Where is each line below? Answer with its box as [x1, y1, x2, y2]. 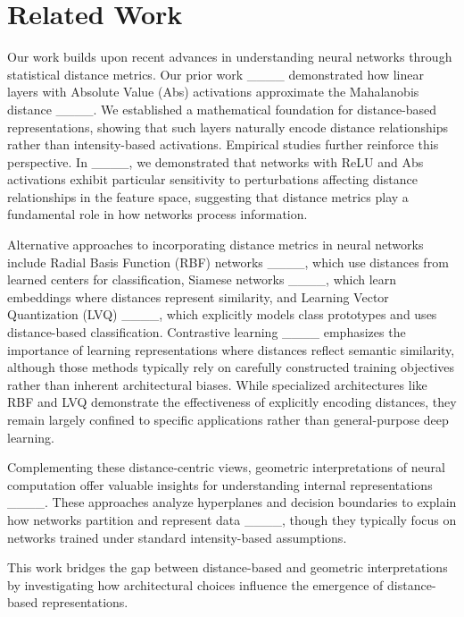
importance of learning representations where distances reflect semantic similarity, [7, 340, 455, 359]
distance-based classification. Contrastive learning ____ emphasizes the [7, 323, 406, 342]
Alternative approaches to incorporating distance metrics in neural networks [7, 235, 424, 254]
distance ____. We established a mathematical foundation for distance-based [7, 99, 437, 118]
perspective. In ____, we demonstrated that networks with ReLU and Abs [7, 152, 424, 171]
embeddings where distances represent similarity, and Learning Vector [7, 287, 389, 306]
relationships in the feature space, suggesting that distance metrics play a [7, 187, 409, 206]
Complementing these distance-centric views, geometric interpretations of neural [7, 458, 445, 477]
